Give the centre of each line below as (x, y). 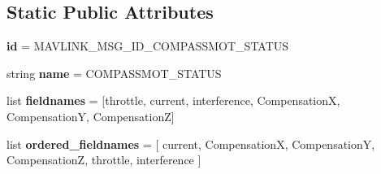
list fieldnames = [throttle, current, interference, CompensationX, (173, 100)
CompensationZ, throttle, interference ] (104, 160)
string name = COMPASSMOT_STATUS (114, 73)
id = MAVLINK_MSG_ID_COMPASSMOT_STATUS (148, 46)
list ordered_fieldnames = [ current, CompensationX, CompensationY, (191, 144)
